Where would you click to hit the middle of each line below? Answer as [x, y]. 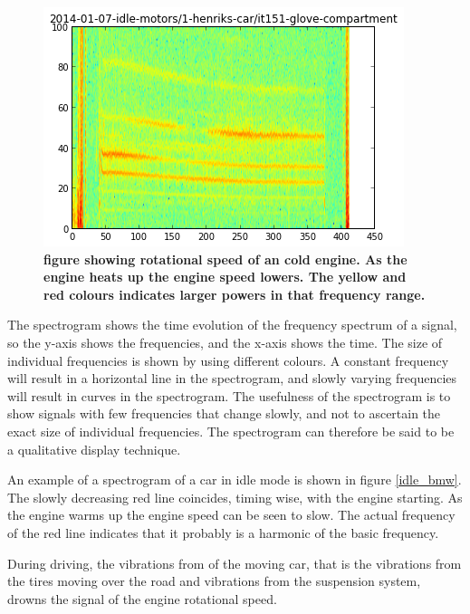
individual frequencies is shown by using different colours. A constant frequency [228, 360]
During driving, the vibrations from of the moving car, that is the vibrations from [235, 563]
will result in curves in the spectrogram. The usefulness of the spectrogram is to [229, 395]
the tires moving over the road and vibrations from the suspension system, [214, 581]
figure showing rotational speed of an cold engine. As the [225, 259]
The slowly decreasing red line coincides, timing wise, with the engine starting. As [235, 497]
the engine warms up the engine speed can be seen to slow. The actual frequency [231, 515]
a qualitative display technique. [94, 449]
